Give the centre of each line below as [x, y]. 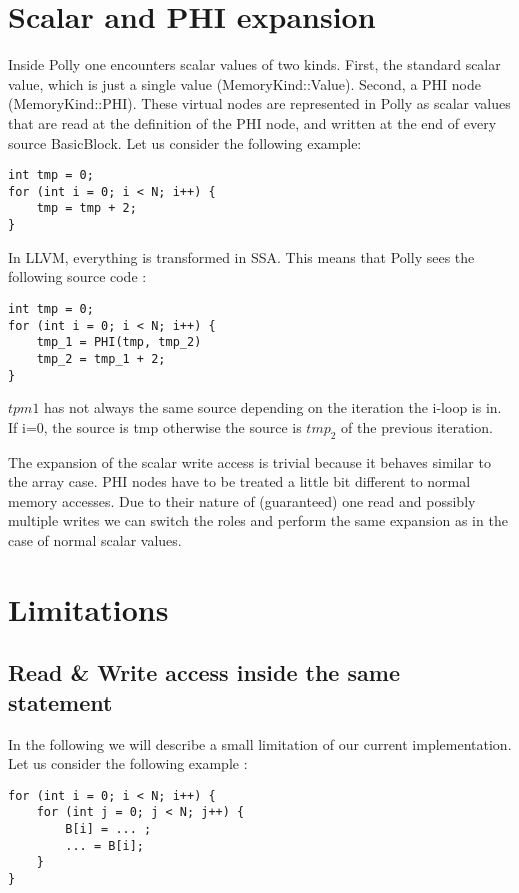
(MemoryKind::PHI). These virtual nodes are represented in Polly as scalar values [259, 103]
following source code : [77, 276]
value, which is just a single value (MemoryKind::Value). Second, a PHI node [244, 83]
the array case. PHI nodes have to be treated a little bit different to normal [239, 481]
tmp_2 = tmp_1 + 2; [101, 358]
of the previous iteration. [417, 426]
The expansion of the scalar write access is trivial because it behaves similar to [249, 461]
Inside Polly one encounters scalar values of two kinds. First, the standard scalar [254, 64]
